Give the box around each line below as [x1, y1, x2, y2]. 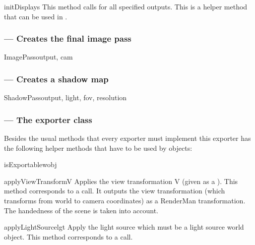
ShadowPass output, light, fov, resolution [4, 92, 127, 103]
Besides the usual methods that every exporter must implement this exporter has [4, 133, 251, 143]
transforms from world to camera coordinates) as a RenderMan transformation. [4, 195, 246, 205]
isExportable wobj [4, 159, 57, 170]
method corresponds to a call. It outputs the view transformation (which [4, 185, 225, 196]
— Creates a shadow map [4, 72, 109, 85]
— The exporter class [4, 113, 92, 125]
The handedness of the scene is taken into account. [4, 205, 158, 215]
